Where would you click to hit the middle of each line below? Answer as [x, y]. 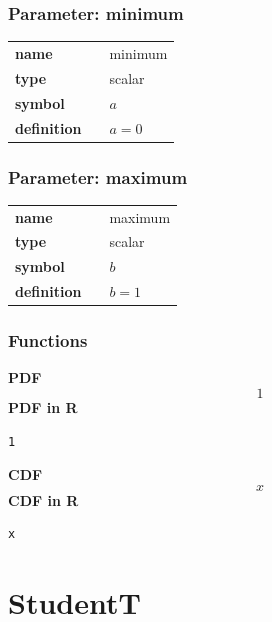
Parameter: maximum [98, 176]
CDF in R [43, 499]
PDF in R [43, 407]
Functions [48, 340]
